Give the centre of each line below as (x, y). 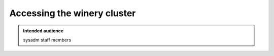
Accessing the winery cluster (73, 13)
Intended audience (43, 31)
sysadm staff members (47, 40)
